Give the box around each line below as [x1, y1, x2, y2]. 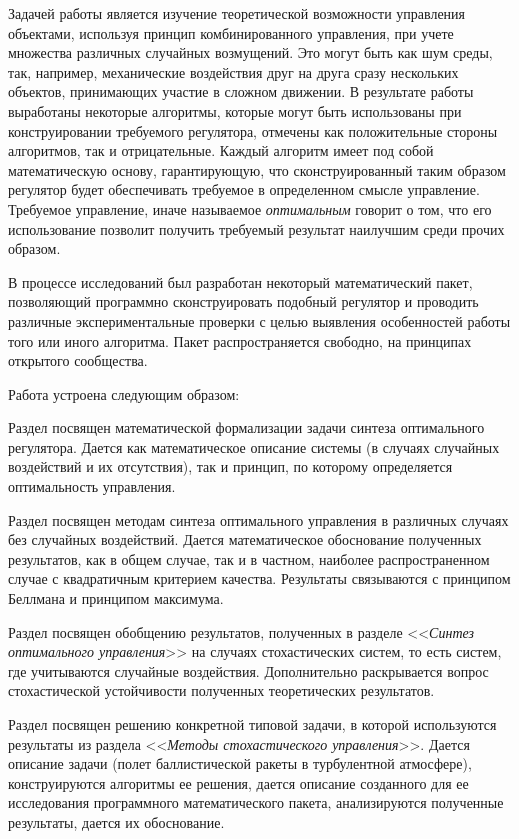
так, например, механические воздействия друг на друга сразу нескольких [8, 61, 459, 82]
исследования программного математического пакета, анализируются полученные [8, 792, 504, 813]
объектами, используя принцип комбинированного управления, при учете [8, 22, 454, 43]
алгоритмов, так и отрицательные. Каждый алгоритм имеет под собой [8, 140, 434, 161]
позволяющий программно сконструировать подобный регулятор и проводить [8, 291, 479, 312]
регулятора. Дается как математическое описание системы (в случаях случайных [8, 436, 500, 457]
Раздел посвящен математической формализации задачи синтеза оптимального [8, 417, 485, 438]
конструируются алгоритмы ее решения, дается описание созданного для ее [8, 772, 469, 793]
